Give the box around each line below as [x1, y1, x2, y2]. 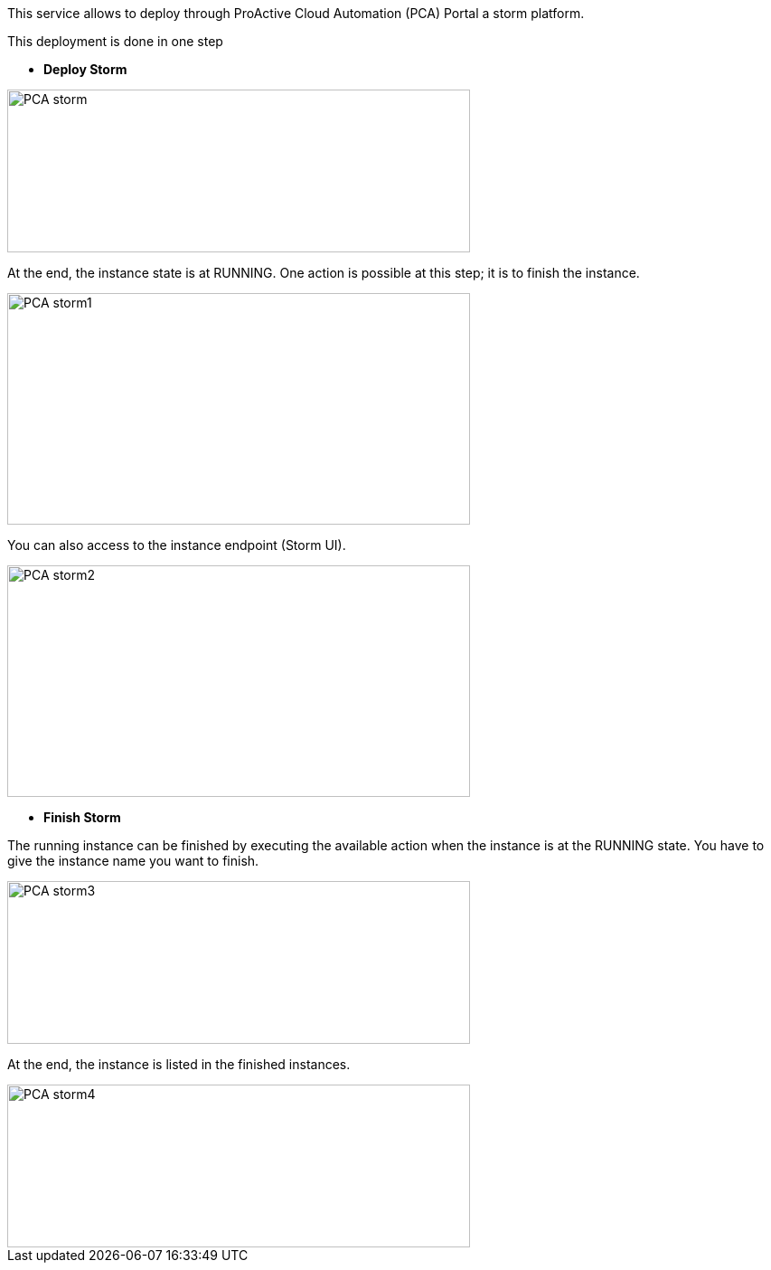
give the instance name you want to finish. [7, 853, 259, 868]
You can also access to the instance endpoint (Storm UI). [7, 537, 346, 553]
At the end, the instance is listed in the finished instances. [7, 1057, 351, 1072]
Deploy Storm [43, 62, 127, 77]
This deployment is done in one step [7, 33, 223, 49]
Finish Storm [43, 810, 121, 825]
